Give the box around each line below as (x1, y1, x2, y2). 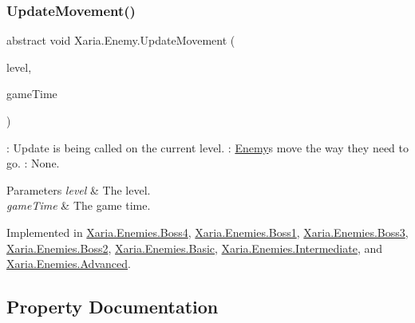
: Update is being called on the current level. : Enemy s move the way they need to (6, 139, 409, 156)
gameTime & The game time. (6, 197, 151, 214)
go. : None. (6, 155, 60, 171)
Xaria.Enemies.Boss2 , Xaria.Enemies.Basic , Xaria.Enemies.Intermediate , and (6, 239, 383, 256)
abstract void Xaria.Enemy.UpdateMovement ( (6, 32, 235, 49)
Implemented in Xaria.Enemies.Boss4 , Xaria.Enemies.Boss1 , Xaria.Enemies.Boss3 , (6, 223, 409, 240)
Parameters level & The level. (6, 181, 151, 198)
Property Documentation (6, 294, 219, 319)
